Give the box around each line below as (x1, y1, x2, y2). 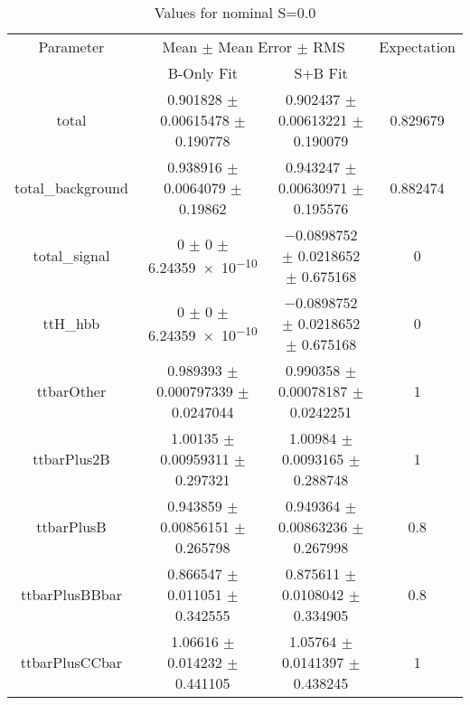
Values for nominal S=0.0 (154, 2, 316, 23)
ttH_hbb (42, 313, 100, 334)
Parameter (38, 36, 105, 57)
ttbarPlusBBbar (20, 584, 122, 605)
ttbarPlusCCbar (20, 652, 123, 672)
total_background (14, 177, 128, 198)
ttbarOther (36, 381, 107, 401)
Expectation (379, 36, 456, 57)
